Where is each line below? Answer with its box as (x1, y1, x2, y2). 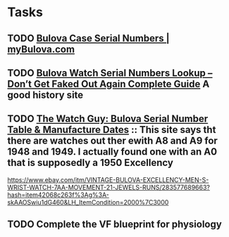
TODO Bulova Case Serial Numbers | (7, 32, 171, 44)
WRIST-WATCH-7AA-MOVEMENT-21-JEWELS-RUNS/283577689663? (7, 183, 210, 191)
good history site (7, 89, 84, 101)
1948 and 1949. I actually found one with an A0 (7, 146, 217, 158)
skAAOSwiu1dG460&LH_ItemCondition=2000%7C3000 (7, 198, 169, 206)
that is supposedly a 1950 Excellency (7, 157, 174, 169)
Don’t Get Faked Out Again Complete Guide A (7, 78, 210, 90)
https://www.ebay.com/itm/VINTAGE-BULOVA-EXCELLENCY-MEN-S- (7, 175, 209, 184)
